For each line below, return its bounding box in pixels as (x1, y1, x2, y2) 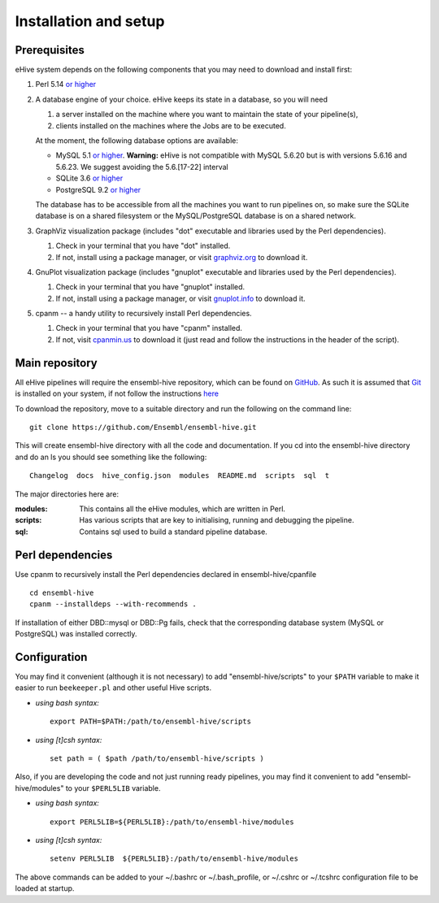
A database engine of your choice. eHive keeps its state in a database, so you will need (35, 94, 328, 104)
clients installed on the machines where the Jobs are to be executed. (55, 120, 286, 130)
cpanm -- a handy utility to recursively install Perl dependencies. (35, 309, 252, 319)
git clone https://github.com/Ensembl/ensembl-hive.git (29, 423, 257, 432)
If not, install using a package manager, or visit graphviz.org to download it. (55, 252, 308, 262)
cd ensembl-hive (29, 588, 94, 597)
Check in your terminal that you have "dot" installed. (55, 241, 231, 251)
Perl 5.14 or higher (35, 80, 97, 89)
